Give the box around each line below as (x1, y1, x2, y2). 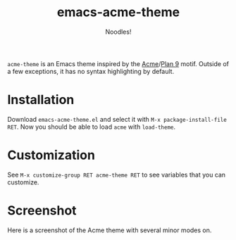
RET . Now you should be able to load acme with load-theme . (7, 122, 176, 131)
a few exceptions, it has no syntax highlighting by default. (7, 67, 175, 75)
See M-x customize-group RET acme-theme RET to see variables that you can (7, 170, 226, 179)
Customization (7, 147, 95, 163)
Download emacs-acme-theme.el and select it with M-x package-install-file (7, 115, 227, 123)
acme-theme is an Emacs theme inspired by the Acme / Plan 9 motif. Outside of (7, 59, 229, 68)
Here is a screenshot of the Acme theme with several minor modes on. (7, 226, 212, 234)
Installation (7, 92, 75, 108)
